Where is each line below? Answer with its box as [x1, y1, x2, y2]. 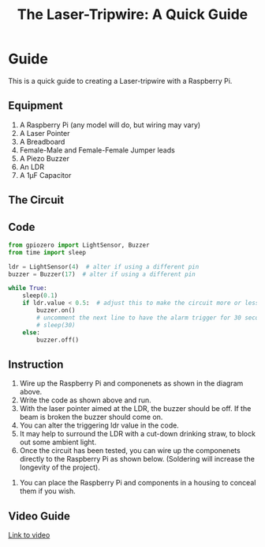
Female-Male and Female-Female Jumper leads [19, 145, 175, 155]
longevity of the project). [19, 462, 100, 472]
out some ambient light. [19, 437, 97, 447]
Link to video [8, 530, 50, 540]
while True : [8, 285, 47, 292]
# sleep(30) [36, 321, 77, 329]
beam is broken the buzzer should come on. [19, 413, 163, 422]
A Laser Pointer [19, 128, 70, 138]
